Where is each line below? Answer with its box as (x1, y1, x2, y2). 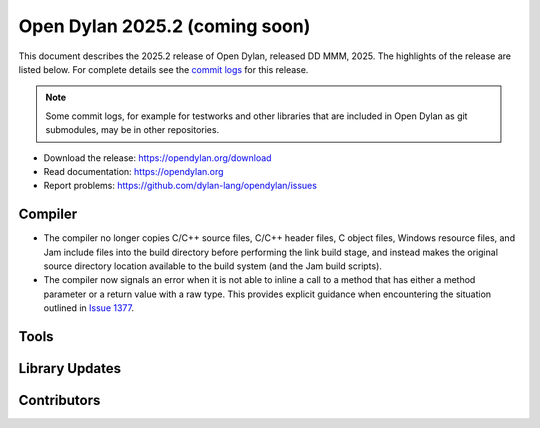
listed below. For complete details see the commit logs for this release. (18, 63, 309, 75)
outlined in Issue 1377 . (43, 302, 135, 314)
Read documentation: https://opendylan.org (43, 165, 224, 177)
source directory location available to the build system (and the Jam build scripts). (43, 260, 382, 272)
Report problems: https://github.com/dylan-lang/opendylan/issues (43, 180, 317, 192)
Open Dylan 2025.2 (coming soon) (18, 15, 311, 37)
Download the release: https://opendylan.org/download (43, 151, 272, 164)
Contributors (18, 391, 101, 409)
